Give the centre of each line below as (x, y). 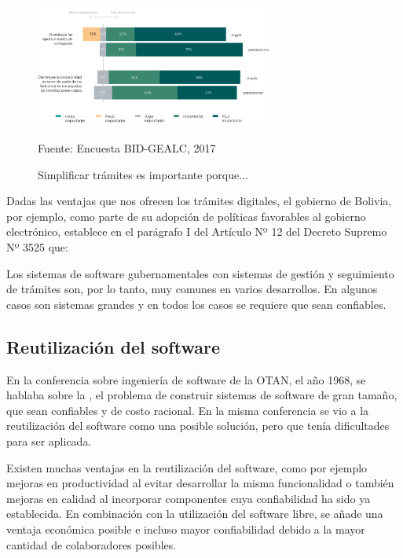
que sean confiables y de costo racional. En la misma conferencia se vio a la (188, 410)
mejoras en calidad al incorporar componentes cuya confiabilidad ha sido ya (189, 498)
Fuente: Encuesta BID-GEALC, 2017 (127, 148)
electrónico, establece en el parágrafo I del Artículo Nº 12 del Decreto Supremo (197, 231)
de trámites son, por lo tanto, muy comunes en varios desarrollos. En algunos (192, 289)
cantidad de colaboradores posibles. (92, 544)
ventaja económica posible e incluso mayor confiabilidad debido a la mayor (186, 529)
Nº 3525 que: (37, 247)
